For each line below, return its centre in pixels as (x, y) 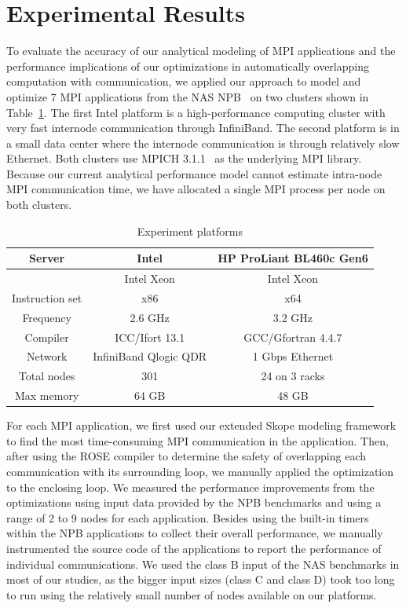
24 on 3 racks (293, 376)
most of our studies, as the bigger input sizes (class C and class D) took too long (201, 579)
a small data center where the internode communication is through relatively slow (203, 143)
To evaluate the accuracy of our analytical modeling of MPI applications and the (201, 51)
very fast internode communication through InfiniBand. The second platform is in (203, 128)
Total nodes (47, 376)
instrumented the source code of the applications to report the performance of (194, 548)
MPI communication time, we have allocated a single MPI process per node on (196, 189)
